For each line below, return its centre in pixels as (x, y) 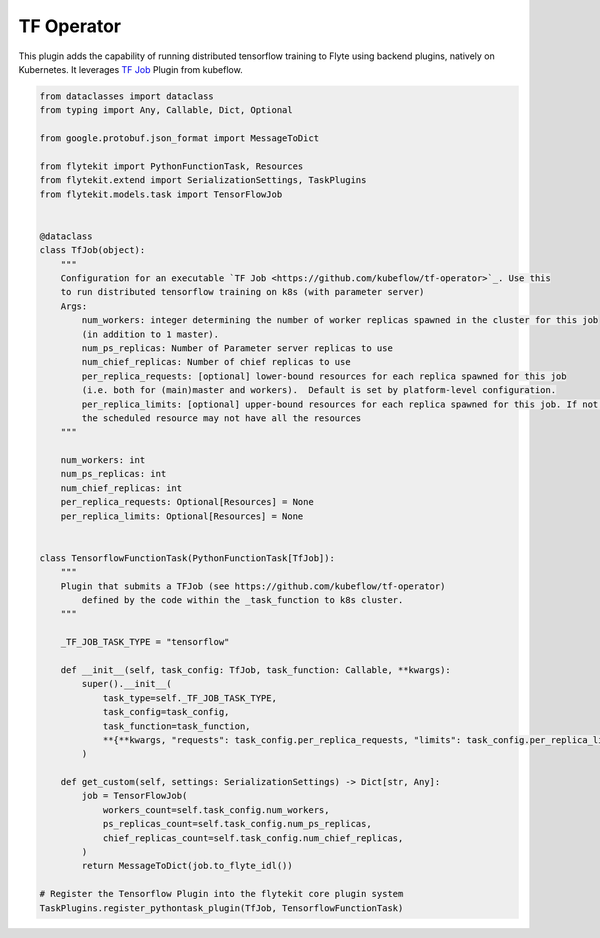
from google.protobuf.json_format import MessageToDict (179, 138)
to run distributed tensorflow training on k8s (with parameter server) (242, 292)
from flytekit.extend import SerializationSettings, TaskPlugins (203, 180)
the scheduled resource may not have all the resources (221, 418)
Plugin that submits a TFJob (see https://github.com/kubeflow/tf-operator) (253, 586)
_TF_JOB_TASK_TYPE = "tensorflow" (145, 642)
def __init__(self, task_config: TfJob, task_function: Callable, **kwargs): (256, 669)
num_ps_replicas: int (113, 474)
